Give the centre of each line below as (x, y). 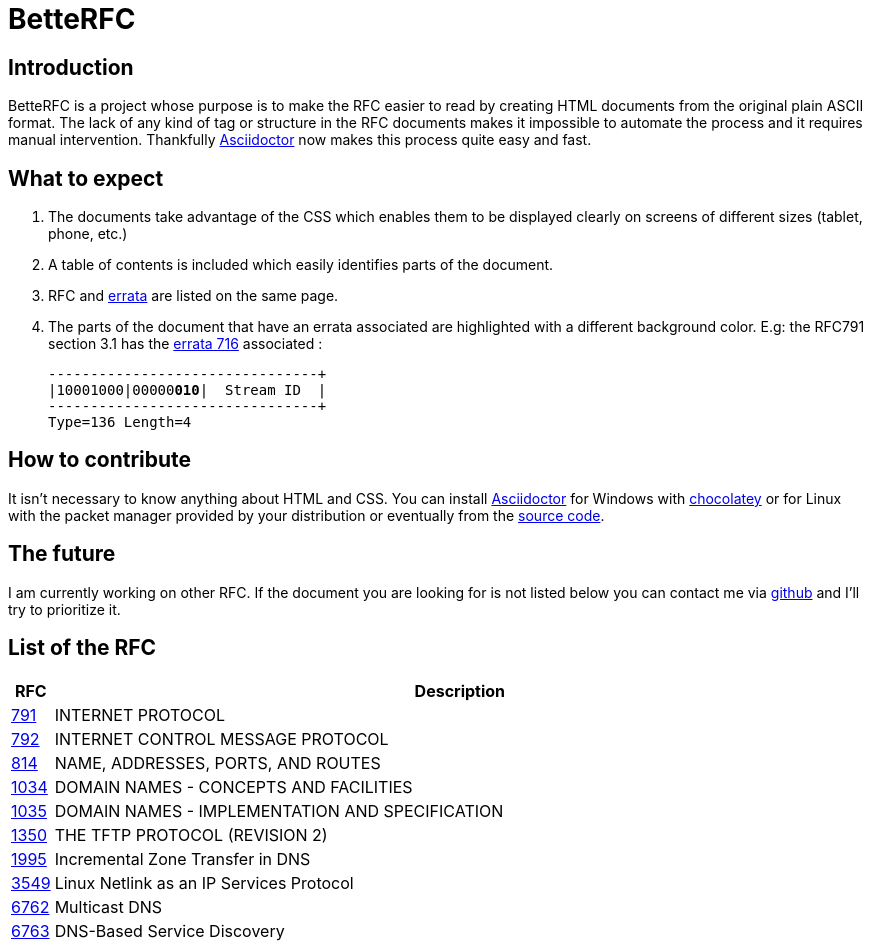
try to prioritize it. (64, 609)
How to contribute (100, 460)
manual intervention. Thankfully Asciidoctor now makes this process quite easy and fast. (300, 140)
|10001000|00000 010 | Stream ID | (187, 390)
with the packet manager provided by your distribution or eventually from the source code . (306, 515)
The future (62, 554)
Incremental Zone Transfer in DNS (182, 858)
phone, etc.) (88, 234)
